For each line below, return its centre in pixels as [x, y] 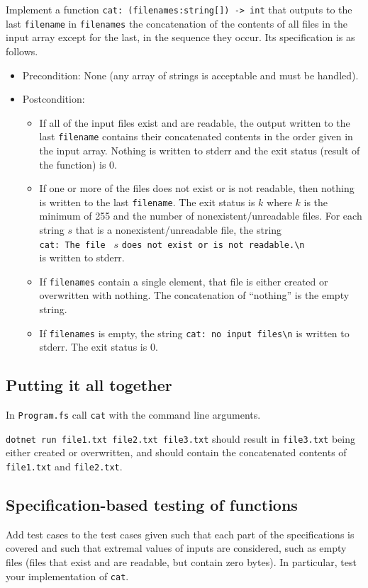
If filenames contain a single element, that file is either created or [184, 281]
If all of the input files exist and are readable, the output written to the [195, 122]
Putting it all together [89, 385]
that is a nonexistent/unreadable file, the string [179, 229]
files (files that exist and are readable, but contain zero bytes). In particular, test [181, 562]
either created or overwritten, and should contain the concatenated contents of [176, 452]
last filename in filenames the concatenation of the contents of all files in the [177, 23]
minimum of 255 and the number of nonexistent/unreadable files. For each [201, 216]
